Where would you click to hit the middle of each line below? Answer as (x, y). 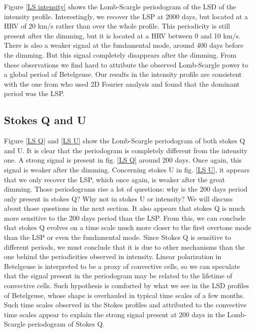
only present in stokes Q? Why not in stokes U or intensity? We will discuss (118, 198)
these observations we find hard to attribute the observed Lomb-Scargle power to (126, 64)
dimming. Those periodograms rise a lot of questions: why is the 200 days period (126, 189)
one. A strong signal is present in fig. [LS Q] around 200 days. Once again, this (123, 160)
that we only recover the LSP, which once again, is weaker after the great (115, 179)
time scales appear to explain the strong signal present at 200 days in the (114, 314)
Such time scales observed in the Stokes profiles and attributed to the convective (125, 305)
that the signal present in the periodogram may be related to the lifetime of (118, 276)
